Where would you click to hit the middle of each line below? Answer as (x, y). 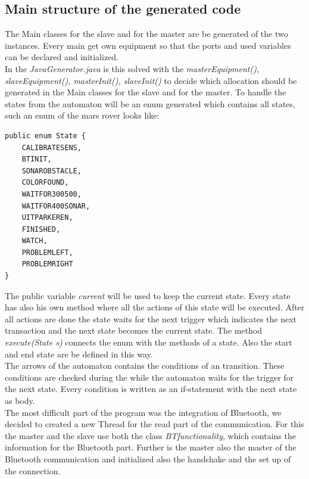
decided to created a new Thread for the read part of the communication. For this (154, 424)
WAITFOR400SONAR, (56, 206)
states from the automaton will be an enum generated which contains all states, (150, 103)
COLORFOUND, (45, 183)
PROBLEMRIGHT (47, 264)
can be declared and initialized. (62, 57)
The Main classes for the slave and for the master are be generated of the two (146, 34)
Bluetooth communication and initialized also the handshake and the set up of (148, 458)
